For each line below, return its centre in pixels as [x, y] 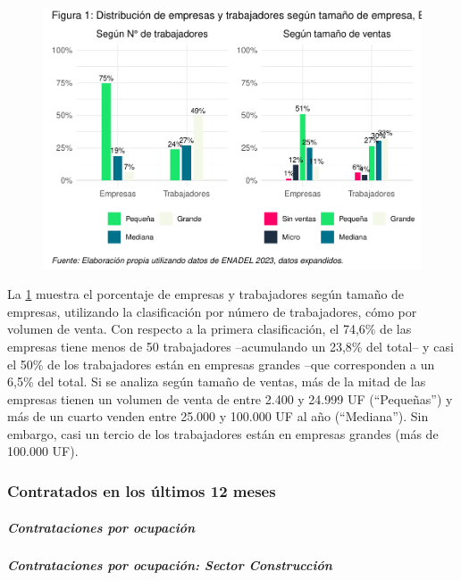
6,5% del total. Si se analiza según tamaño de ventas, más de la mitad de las [217, 381]
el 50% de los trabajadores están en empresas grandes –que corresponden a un [221, 364]
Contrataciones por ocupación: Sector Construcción [170, 565]
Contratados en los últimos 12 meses [142, 490]
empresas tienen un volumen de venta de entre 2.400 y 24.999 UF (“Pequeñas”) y [230, 398]
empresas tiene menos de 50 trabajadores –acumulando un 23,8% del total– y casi [230, 346]
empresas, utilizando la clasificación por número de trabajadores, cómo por [212, 311]
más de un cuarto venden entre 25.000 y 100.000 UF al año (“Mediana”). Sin [218, 416]
